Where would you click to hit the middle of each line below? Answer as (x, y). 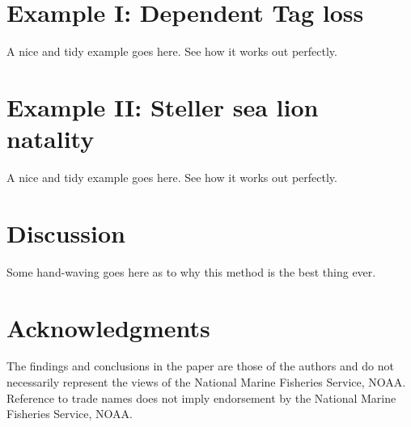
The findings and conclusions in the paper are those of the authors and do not (200, 366)
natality (51, 139)
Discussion (66, 233)
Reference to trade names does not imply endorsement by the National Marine (201, 397)
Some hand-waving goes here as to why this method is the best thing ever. (191, 271)
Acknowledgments (108, 327)
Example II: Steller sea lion (163, 106)
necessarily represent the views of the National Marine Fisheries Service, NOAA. (206, 382)
